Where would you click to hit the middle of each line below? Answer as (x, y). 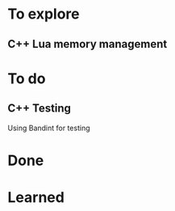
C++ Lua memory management (87, 44)
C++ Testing (40, 109)
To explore (44, 14)
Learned (36, 197)
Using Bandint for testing (49, 128)
